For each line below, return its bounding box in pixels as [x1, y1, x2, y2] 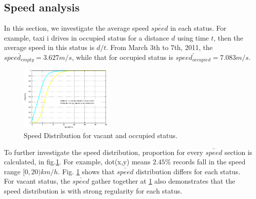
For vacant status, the [4, 176, 71, 186]
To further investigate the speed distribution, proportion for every [4, 147, 203, 157]
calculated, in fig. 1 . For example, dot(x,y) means [4, 156, 151, 167]
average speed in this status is [4, 42, 95, 52]
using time [177, 32, 209, 43]
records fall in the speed [173, 156, 246, 167]
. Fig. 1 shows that [58, 166, 115, 176]
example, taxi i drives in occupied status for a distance [4, 32, 169, 43]
